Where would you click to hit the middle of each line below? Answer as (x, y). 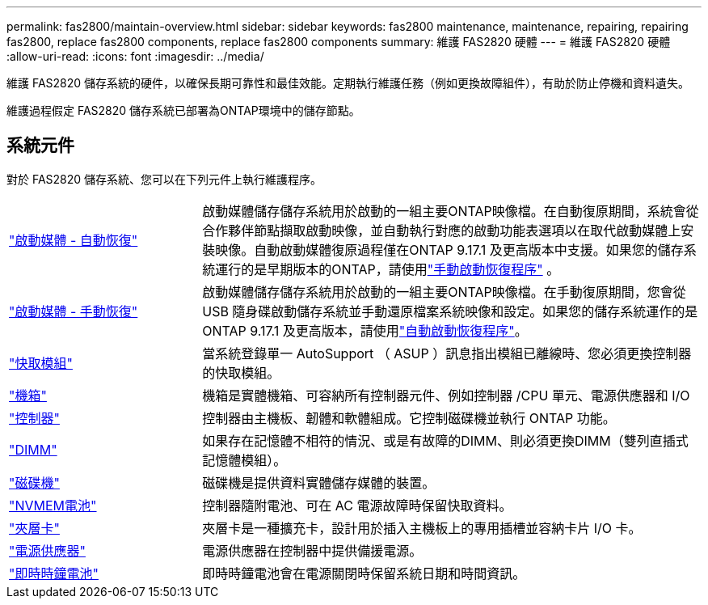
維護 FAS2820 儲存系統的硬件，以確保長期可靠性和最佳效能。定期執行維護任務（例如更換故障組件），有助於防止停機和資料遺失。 (348, 83)
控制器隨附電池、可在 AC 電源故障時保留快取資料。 (357, 505)
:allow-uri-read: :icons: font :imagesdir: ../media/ (135, 56)
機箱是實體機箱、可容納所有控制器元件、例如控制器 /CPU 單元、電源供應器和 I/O (446, 395)
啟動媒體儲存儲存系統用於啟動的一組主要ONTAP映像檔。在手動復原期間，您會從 (444, 292)
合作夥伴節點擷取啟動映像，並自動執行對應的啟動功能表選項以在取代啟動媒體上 (442, 230)
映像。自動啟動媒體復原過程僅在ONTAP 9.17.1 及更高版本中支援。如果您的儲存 (449, 250)
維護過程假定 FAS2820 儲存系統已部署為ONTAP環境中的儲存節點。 (183, 110)
